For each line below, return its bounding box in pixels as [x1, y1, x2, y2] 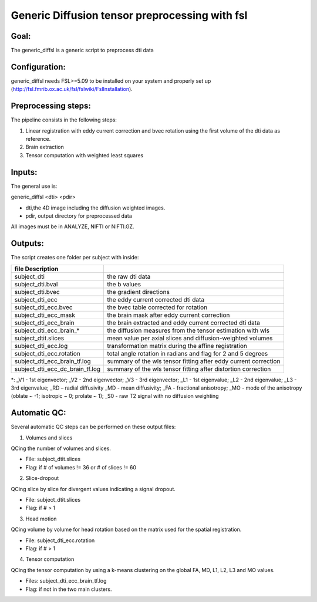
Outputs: [11, 238, 44, 249]
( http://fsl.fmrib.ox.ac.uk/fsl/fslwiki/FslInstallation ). [11, 86, 133, 93]
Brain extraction [25, 144, 65, 151]
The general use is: [11, 182, 58, 190]
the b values [107, 280, 141, 288]
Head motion [25, 515, 57, 522]
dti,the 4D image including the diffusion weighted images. [25, 204, 166, 211]
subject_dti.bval [14, 280, 58, 288]
